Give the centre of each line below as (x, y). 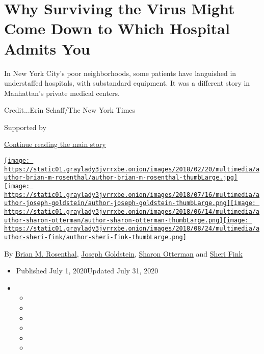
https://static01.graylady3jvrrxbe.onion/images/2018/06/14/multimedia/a (132, 212)
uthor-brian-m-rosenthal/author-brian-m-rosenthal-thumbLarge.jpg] (121, 178)
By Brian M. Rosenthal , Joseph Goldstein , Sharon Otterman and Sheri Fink (123, 253)
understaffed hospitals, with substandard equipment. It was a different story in (127, 83)
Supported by (25, 127)
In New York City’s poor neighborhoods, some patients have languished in (120, 73)
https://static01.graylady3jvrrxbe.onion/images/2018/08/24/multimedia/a (132, 229)
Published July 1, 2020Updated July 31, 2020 (87, 271)
